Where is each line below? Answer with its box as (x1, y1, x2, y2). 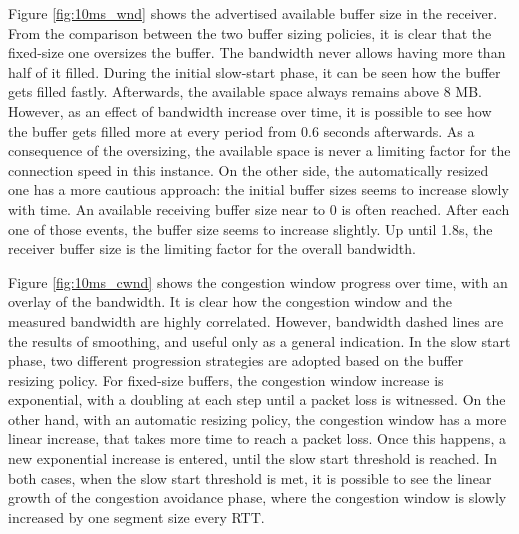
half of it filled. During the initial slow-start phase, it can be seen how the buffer (8, 61, 501, 82)
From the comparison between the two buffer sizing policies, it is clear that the (8, 22, 492, 43)
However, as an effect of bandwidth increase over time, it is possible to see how (8, 100, 492, 121)
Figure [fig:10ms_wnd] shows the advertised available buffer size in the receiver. (8, 3, 498, 23)
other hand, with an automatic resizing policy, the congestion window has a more (8, 408, 507, 429)
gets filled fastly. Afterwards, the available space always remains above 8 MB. (8, 81, 483, 102)
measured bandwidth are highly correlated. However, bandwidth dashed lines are (8, 310, 504, 331)
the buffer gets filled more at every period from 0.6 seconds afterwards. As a (8, 120, 475, 141)
